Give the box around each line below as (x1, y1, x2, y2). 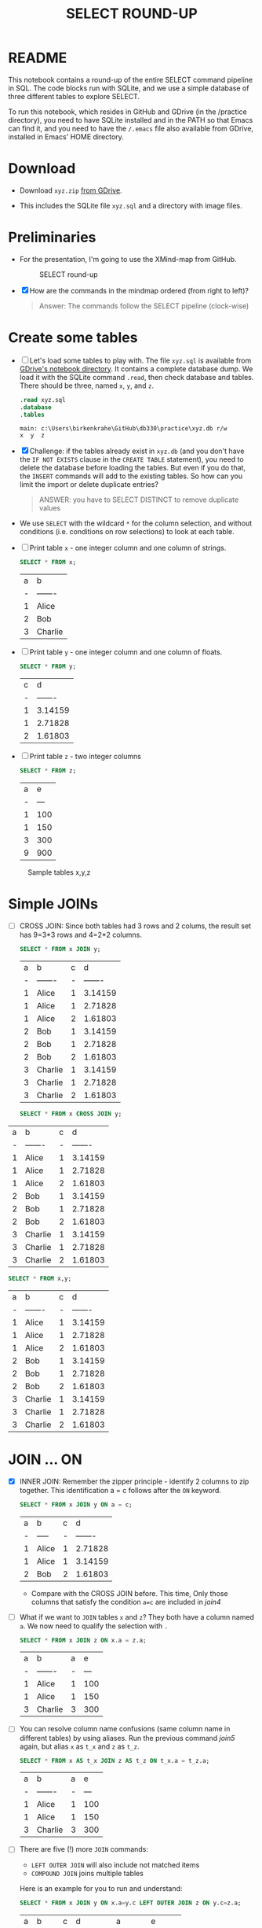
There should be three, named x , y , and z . (19, 381, 155, 390)
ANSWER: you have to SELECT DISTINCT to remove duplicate (38, 495, 239, 504)
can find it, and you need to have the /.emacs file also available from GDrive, (8, 123, 253, 133)
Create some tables (8, 329, 138, 346)
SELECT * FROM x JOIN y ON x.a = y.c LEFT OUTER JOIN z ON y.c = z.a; (19, 1899, 242, 1908)
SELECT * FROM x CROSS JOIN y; (19, 1110, 122, 1118)
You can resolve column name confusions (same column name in (19, 1724, 231, 1734)
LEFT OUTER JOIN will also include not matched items (31, 1860, 200, 1870)
